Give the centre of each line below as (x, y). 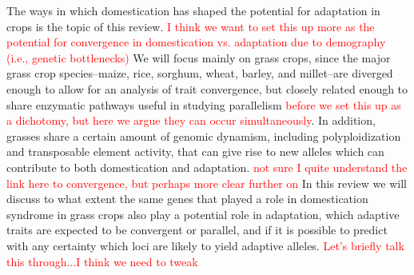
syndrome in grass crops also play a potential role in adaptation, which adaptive (203, 214)
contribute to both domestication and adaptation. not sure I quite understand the (207, 167)
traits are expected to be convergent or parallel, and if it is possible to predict (197, 230)
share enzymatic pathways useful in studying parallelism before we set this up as (204, 104)
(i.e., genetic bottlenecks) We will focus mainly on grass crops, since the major (199, 57)
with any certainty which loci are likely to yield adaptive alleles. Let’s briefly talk (205, 245)
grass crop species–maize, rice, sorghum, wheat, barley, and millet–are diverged (200, 73)
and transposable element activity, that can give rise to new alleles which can (195, 151)
